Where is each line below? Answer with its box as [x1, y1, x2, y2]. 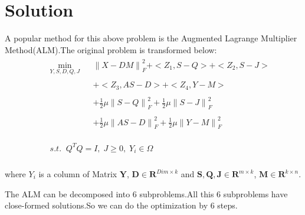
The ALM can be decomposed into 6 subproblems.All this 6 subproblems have [5, 187, 288, 200]
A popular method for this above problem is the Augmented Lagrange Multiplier [5, 32, 297, 44]
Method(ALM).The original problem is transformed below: [5, 43, 217, 56]
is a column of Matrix [38, 168, 117, 180]
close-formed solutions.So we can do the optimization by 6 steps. [5, 199, 238, 211]
